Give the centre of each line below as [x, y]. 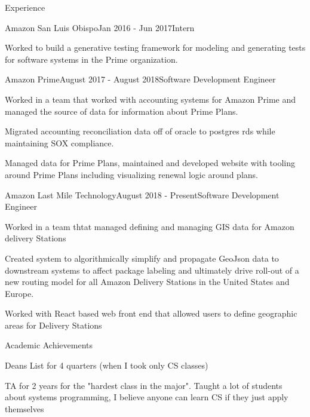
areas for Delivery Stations [53, 325]
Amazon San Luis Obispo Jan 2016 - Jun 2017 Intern [100, 27]
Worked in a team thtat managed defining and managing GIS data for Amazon [150, 226]
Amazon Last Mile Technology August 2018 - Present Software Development [142, 194]
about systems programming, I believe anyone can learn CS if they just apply [147, 397]
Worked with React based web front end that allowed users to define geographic [151, 313]
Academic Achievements [49, 345]
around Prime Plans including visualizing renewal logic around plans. [131, 174]
